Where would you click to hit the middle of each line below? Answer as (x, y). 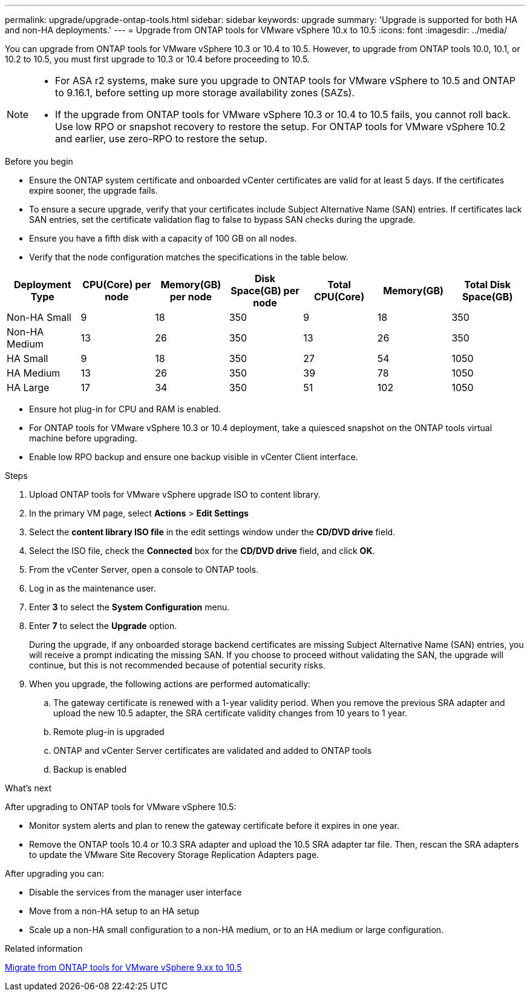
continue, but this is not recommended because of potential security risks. (177, 665)
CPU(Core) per (117, 285)
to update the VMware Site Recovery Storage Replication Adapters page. (174, 855)
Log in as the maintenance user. (93, 588)
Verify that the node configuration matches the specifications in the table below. (189, 257)
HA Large (28, 388)
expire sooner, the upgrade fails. (93, 190)
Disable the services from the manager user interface (136, 892)
